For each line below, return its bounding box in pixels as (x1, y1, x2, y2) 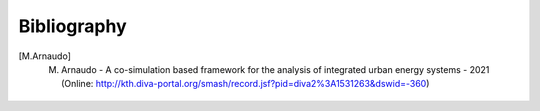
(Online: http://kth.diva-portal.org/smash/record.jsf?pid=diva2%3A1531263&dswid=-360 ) (61, 78, 430, 90)
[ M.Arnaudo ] (18, 50, 72, 62)
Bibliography (18, 15, 127, 37)
